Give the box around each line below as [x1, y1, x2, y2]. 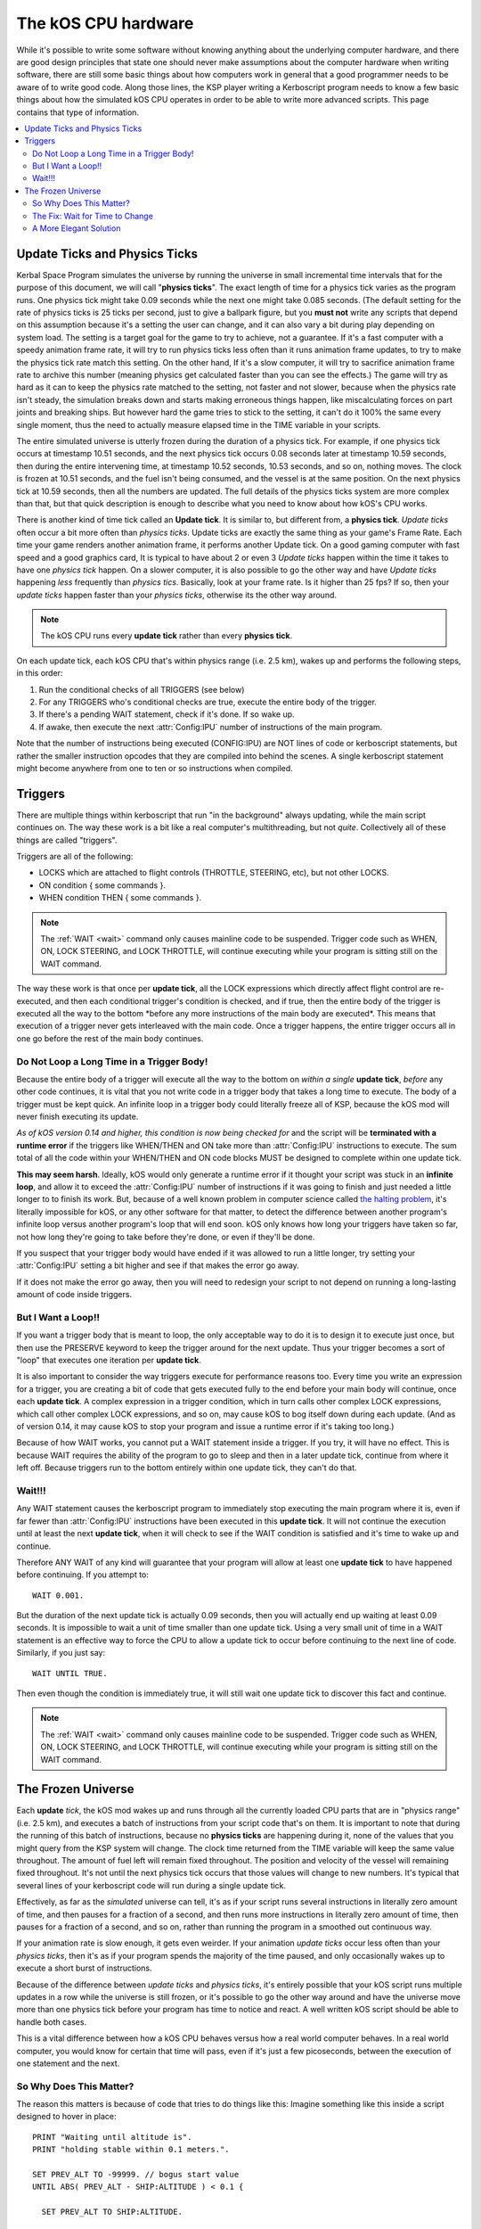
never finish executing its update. [16, 1111, 139, 1123]
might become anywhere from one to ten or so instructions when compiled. [16, 762, 293, 773]
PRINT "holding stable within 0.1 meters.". [32, 2144, 231, 2155]
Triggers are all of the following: [16, 851, 134, 862]
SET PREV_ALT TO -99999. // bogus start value [32, 2169, 240, 2179]
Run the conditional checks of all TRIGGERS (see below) [38, 684, 245, 695]
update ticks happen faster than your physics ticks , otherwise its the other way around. [16, 589, 338, 600]
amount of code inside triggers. [16, 1289, 133, 1300]
